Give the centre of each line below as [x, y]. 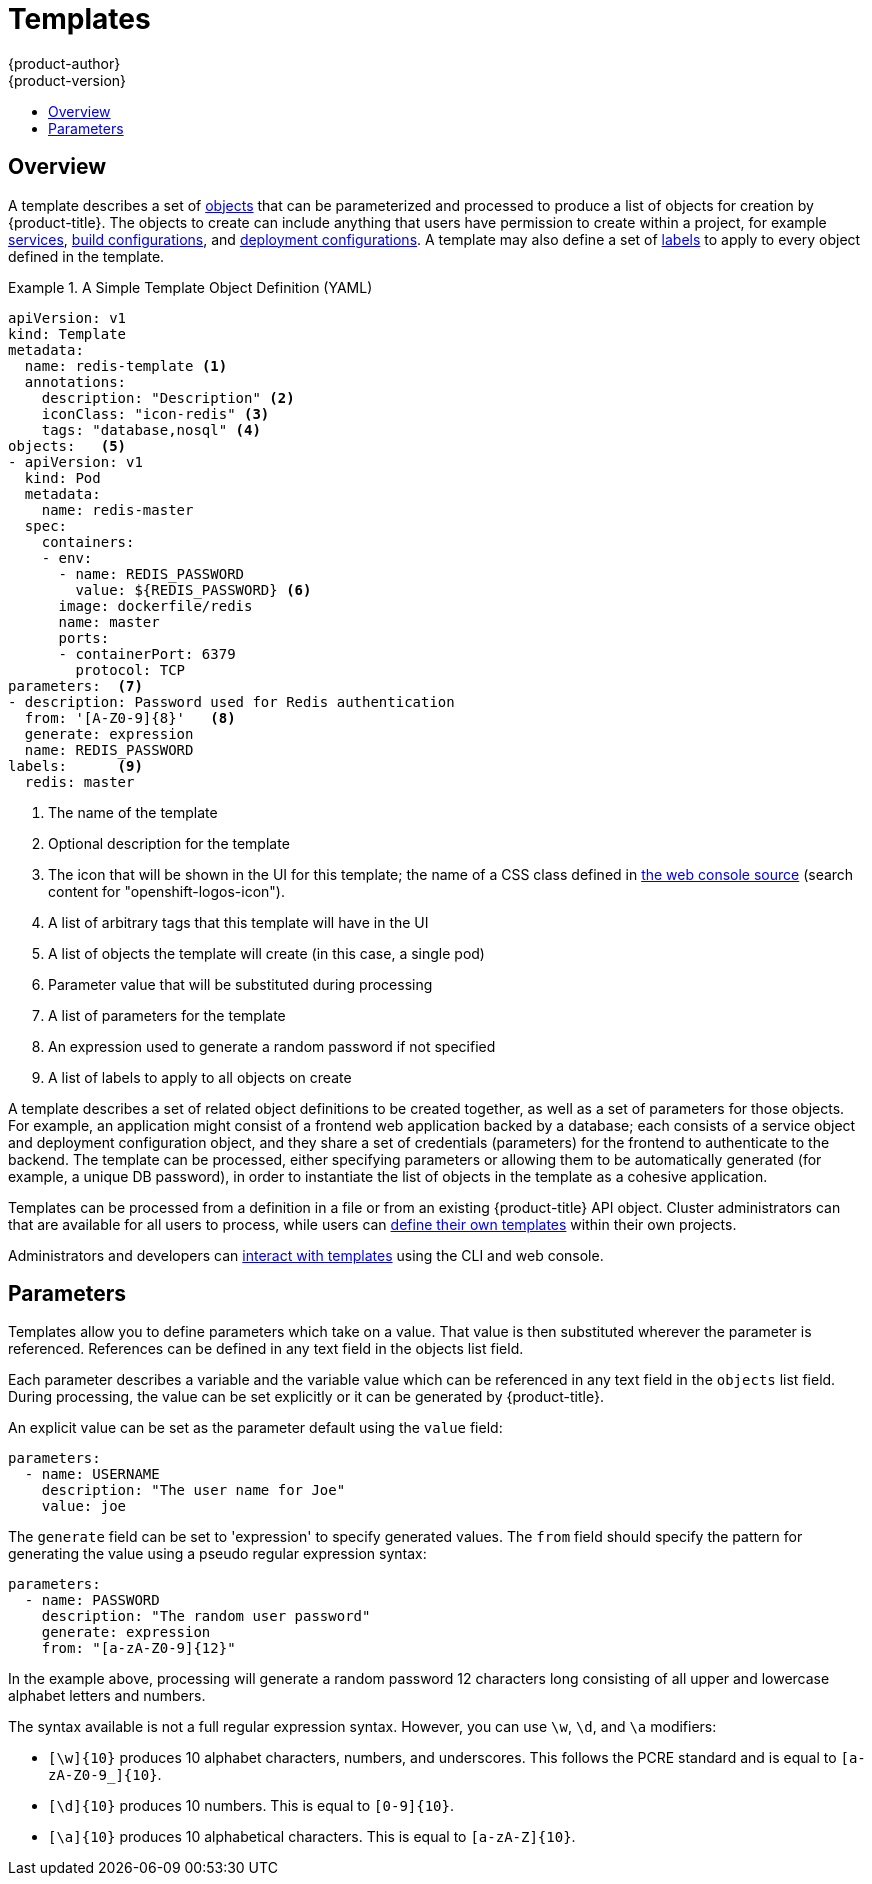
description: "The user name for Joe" [193, 1490]
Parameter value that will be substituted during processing [240, 984]
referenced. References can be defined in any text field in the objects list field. [266, 1349]
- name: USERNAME [92, 1474]
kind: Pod [62, 477]
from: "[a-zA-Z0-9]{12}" [138, 1648]
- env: [67, 557]
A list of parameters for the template [167, 1015]
